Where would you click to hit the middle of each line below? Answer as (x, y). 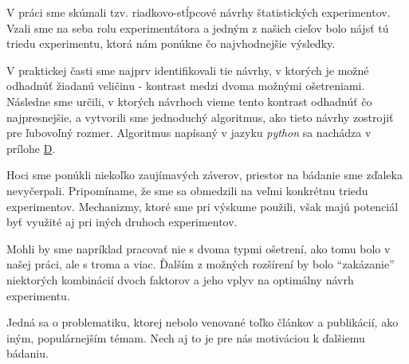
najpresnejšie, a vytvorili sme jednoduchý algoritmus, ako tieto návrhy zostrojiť (200, 117)
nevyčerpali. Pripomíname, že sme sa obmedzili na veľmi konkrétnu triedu (187, 190)
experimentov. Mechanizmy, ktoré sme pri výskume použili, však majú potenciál (203, 206)
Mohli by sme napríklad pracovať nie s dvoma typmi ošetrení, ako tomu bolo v (199, 248)
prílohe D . (31, 148)
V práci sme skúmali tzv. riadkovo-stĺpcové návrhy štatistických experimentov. (199, 12)
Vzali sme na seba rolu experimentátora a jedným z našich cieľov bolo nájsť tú (198, 27)
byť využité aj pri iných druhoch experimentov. (122, 222)
